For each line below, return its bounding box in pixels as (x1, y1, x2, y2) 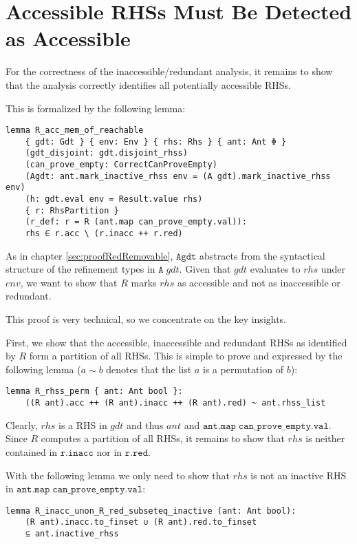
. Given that (179, 262, 231, 276)
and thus (127, 417, 164, 432)
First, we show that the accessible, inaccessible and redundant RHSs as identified (6, 335, 347, 349)
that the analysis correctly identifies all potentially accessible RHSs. (6, 77, 291, 92)
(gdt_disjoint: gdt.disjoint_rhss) (25, 148, 188, 158)
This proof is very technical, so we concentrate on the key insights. (6, 312, 287, 326)
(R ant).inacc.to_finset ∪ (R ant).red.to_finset (25, 517, 257, 527)
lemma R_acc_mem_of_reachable (6, 125, 144, 136)
